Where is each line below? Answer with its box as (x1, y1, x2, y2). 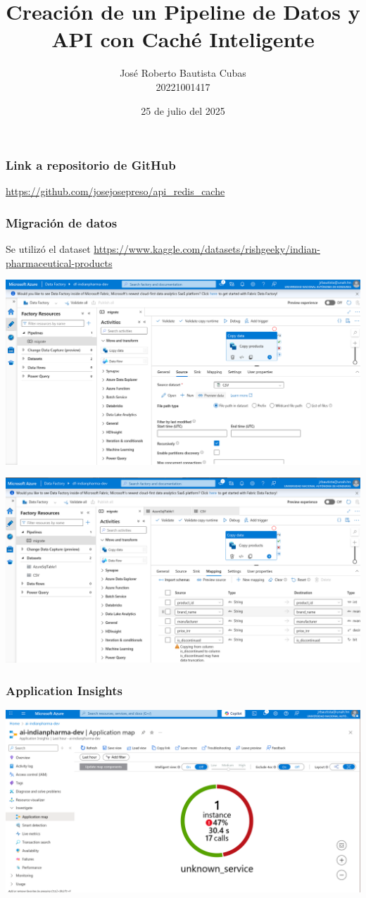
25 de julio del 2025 (141, 103, 225, 118)
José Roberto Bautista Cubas (120, 66, 246, 80)
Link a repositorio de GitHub (6, 156, 176, 174)
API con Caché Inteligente (51, 25, 315, 54)
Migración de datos (6, 213, 118, 231)
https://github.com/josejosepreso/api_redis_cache (6, 184, 225, 199)
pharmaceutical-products (6, 255, 113, 270)
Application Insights (6, 681, 123, 699)
